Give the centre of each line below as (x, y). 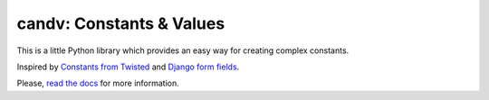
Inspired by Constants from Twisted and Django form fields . (128, 67)
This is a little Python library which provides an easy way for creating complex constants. (183, 50)
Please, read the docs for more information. (98, 83)
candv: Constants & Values (121, 23)
